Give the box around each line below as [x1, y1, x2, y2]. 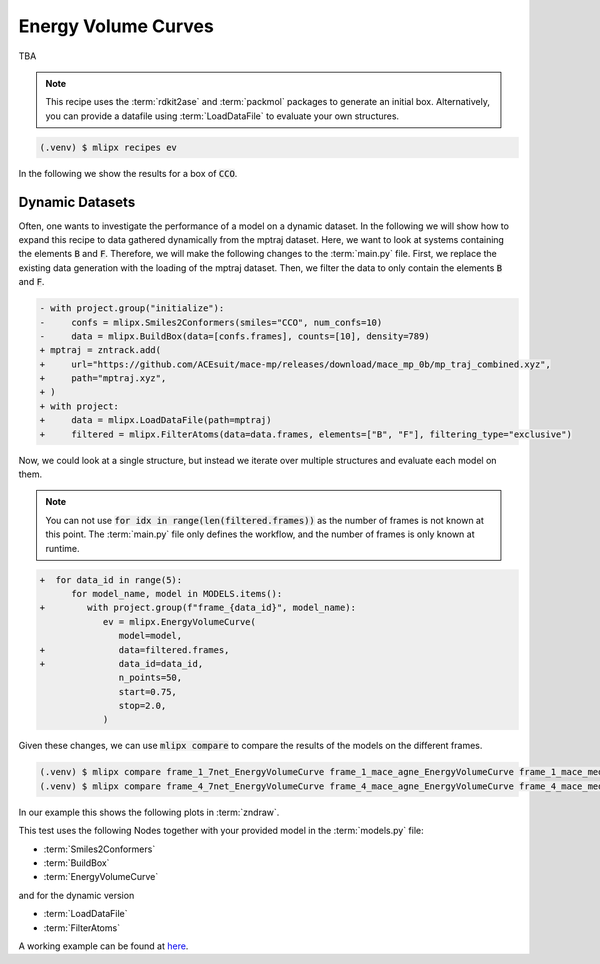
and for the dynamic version [18, 889, 135, 901]
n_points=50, [118, 672, 183, 684]
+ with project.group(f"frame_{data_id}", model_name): [39, 602, 357, 614]
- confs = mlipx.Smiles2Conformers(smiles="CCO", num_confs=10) [39, 316, 383, 328]
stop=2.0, [118, 700, 167, 712]
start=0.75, [118, 686, 177, 697]
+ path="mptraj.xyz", [39, 373, 167, 384]
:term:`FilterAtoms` [43, 921, 120, 934]
